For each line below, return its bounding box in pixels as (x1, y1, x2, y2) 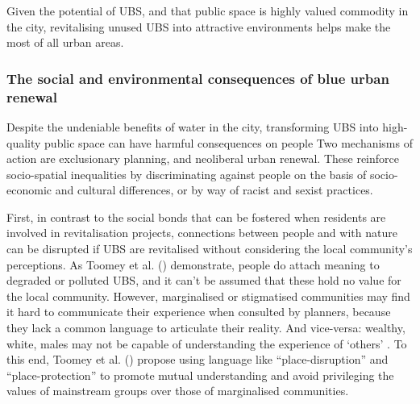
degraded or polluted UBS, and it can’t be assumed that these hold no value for (6, 272, 401, 289)
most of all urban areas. (6, 34, 124, 51)
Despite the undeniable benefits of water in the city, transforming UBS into (6, 118, 379, 135)
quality (6, 134, 41, 151)
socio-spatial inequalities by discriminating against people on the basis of (6, 165, 367, 182)
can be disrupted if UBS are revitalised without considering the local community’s (6, 240, 413, 257)
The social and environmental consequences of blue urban (6, 68, 389, 88)
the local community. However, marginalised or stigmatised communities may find (6, 287, 410, 304)
